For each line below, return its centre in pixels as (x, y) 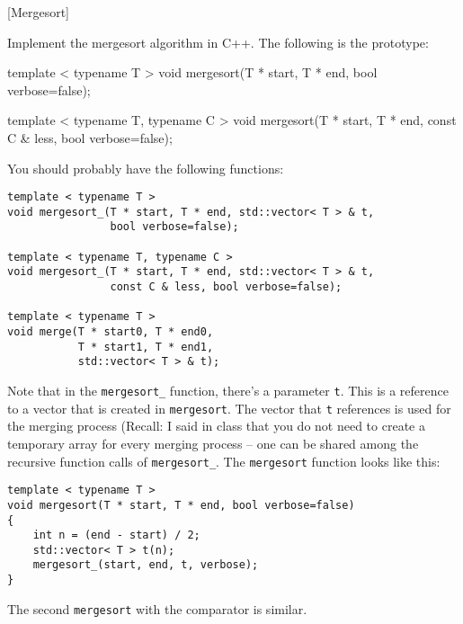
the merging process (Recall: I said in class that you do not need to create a (216, 426)
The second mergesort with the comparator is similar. (157, 608)
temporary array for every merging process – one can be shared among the (213, 443)
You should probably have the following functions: (146, 168)
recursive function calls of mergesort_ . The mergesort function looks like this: (224, 461)
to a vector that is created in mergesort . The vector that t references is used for (229, 408)
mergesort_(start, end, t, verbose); (146, 565)
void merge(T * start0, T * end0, (111, 332)
